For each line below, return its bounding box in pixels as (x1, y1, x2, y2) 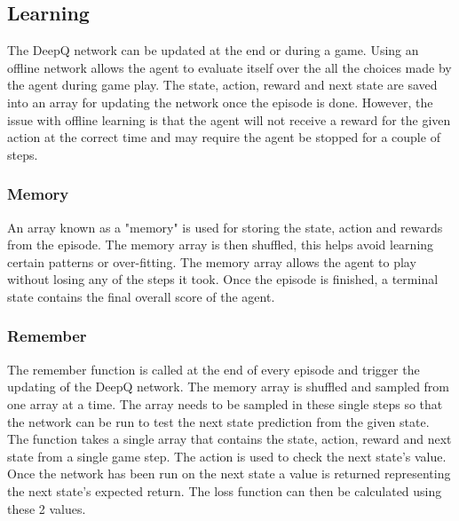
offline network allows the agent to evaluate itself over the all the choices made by (7, 58, 452, 76)
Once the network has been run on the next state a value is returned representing (7, 464, 451, 483)
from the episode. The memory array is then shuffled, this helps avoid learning (7, 235, 434, 254)
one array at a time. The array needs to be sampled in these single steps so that (7, 394, 443, 413)
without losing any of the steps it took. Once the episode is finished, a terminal (7, 270, 439, 288)
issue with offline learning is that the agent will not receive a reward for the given (7, 110, 451, 129)
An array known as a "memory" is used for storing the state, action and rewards (7, 217, 443, 236)
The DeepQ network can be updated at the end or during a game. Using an (7, 41, 419, 59)
